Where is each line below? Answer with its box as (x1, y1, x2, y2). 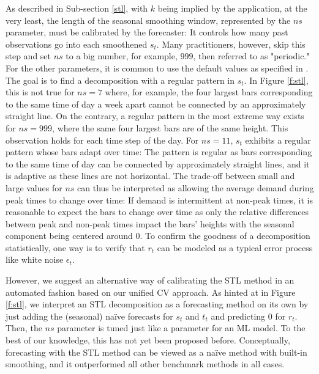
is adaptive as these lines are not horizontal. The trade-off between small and (6, 169, 295, 182)
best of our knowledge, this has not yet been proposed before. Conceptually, (6, 334, 290, 346)
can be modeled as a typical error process (157, 241, 313, 254)
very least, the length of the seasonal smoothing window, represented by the (6, 13, 291, 26)
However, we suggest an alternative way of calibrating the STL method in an (6, 274, 295, 287)
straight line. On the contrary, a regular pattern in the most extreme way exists (6, 109, 304, 122)
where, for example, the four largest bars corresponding (105, 86, 313, 98)
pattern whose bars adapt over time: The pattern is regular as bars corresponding (6, 145, 312, 158)
